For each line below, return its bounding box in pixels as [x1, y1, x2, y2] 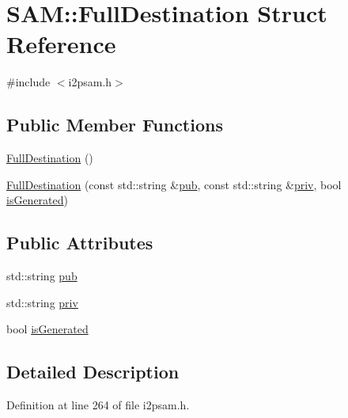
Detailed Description [6, 359, 180, 384]
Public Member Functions [6, 112, 223, 137]
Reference [6, 28, 116, 60]
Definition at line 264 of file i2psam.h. [6, 397, 190, 413]
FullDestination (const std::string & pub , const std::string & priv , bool [6, 176, 342, 192]
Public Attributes [6, 230, 153, 255]
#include [6, 74, 51, 90]
